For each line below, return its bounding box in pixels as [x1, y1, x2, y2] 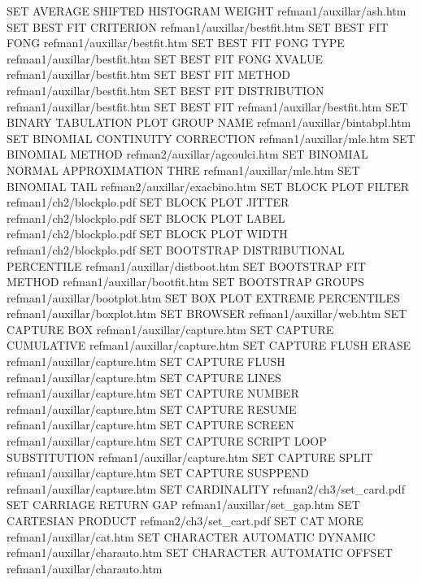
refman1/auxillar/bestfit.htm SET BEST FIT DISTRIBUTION [7, 81, 324, 98]
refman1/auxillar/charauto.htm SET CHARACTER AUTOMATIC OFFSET [7, 544, 393, 561]
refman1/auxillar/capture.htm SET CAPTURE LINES [7, 368, 281, 385]
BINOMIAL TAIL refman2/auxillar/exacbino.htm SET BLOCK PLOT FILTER [7, 177, 410, 194]
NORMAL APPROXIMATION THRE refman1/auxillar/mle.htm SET [7, 161, 360, 178]
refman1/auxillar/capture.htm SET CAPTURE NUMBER [7, 385, 299, 402]
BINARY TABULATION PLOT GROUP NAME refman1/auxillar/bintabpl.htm [7, 114, 411, 131]
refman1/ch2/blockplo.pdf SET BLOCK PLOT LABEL [7, 209, 285, 226]
